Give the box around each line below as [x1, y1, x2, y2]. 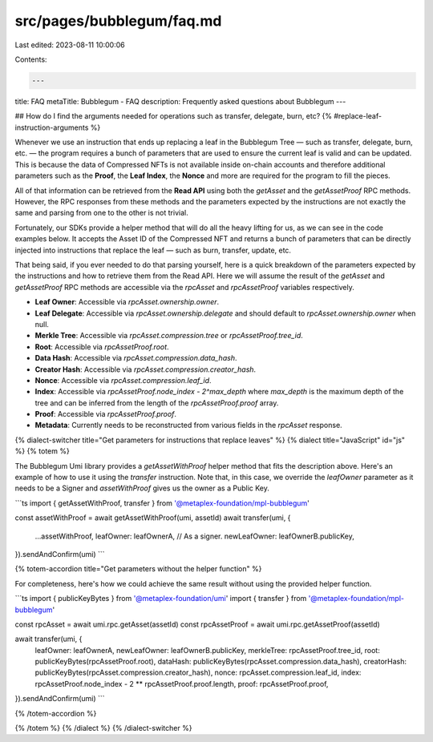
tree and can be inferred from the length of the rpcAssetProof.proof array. [34, 397, 279, 408]
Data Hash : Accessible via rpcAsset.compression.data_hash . [34, 353, 237, 363]
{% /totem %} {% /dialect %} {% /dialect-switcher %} [14, 724, 192, 733]
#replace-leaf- [334, 111, 382, 121]
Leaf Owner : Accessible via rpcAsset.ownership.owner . [34, 297, 220, 307]
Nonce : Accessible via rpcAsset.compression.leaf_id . [34, 375, 212, 385]
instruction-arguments [14, 123, 89, 132]
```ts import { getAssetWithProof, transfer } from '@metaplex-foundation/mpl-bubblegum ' [14, 498, 310, 508]
